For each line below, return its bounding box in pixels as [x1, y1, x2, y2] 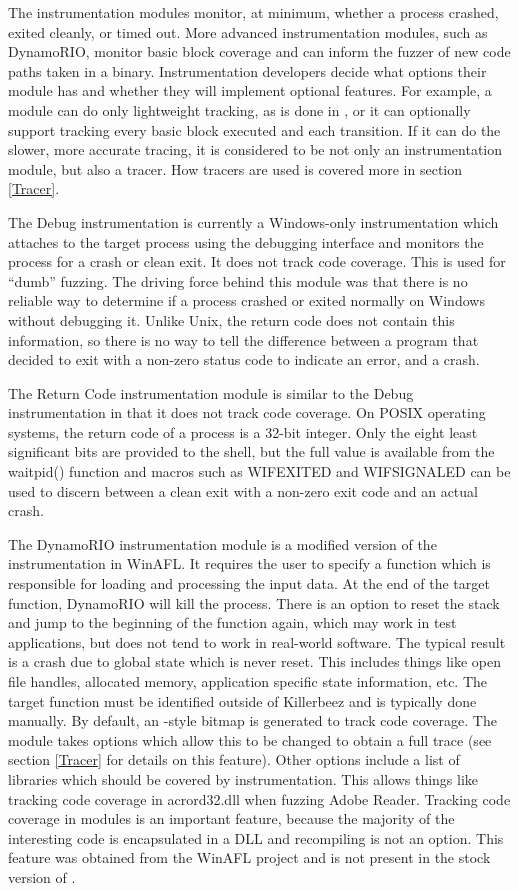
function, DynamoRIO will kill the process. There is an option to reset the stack [8, 592, 500, 613]
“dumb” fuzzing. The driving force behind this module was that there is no [8, 270, 468, 291]
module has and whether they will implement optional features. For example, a [8, 80, 492, 101]
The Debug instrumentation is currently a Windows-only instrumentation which [8, 211, 499, 232]
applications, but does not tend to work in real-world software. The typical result [8, 631, 506, 652]
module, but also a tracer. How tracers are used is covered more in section [8, 158, 463, 179]
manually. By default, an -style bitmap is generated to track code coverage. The [8, 710, 497, 731]
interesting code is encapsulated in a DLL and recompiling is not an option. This [8, 827, 504, 848]
